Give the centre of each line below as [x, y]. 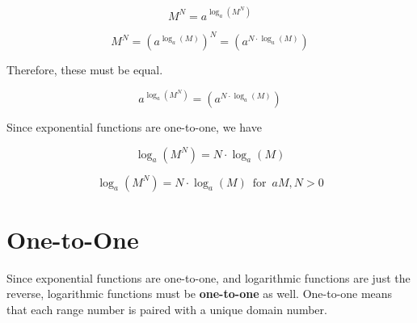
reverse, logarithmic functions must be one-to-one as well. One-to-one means [200, 294]
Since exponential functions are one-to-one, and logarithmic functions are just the [208, 277]
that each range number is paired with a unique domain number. [167, 309]
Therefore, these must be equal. [85, 69]
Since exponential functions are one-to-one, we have [134, 127]
